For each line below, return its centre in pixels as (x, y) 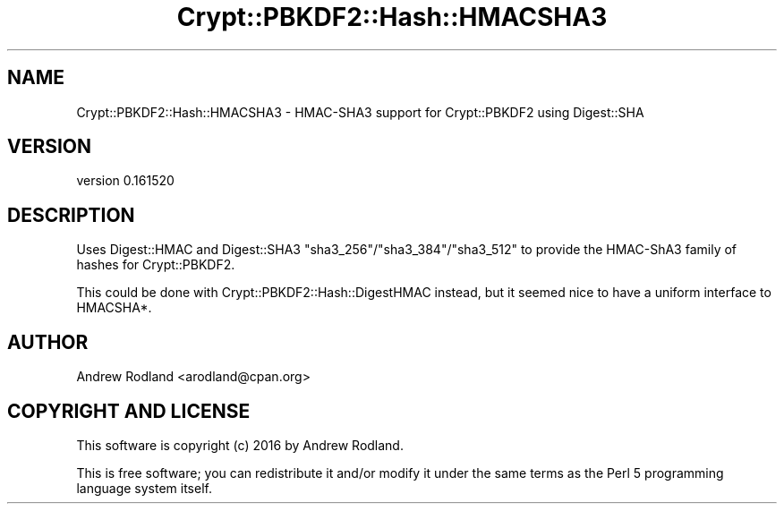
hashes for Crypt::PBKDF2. (156, 265)
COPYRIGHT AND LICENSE (129, 411)
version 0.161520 (125, 181)
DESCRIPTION (71, 215)
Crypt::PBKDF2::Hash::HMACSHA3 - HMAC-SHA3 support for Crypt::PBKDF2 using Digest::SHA (360, 112)
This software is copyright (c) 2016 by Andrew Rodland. (240, 445)
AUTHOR (48, 342)
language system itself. (144, 488)
